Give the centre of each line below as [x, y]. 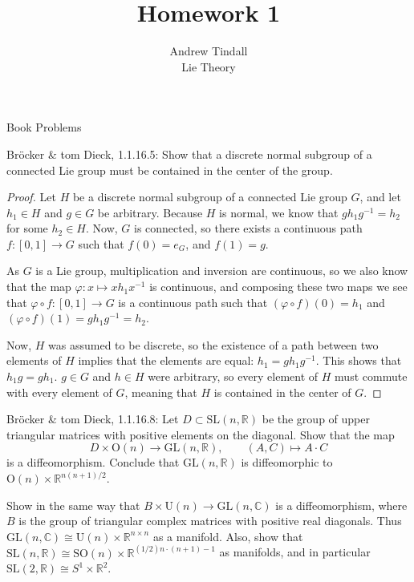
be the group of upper [316, 419]
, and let [380, 197]
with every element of [59, 392]
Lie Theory [209, 66]
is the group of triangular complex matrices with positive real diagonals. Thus [210, 521]
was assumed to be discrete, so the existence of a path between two [213, 344]
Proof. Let [31, 197]
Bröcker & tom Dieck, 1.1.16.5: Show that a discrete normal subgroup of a [189, 154]
